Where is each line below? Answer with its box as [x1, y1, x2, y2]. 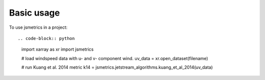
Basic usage [9, 7, 60, 18]
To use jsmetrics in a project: [9, 24, 68, 30]
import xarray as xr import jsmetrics [21, 46, 94, 52]
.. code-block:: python [18, 36, 75, 41]
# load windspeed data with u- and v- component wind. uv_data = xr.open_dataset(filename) [21, 55, 209, 61]
